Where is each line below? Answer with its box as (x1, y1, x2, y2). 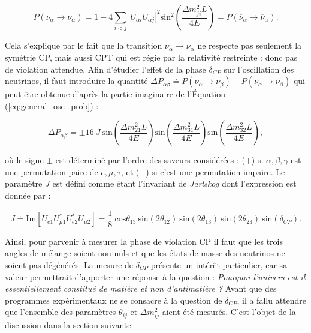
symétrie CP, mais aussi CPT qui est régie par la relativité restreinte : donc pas (5, 50, 298, 63)
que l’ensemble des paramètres (5, 305, 116, 318)
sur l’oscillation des (224, 62, 294, 75)
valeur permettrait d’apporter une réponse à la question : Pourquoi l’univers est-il (5, 270, 306, 283)
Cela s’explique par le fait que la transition (5, 39, 162, 52)
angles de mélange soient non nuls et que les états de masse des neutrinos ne (5, 247, 285, 259)
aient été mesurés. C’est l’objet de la (162, 305, 296, 318)
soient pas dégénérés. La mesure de (5, 258, 134, 271)
